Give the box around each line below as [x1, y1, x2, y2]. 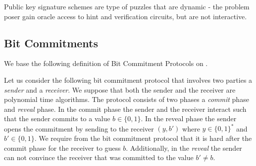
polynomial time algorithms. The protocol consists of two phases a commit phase [4, 94, 249, 104]
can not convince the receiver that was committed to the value [4, 152, 194, 163]
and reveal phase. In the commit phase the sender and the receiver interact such [4, 103, 247, 114]
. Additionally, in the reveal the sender [126, 142, 242, 153]
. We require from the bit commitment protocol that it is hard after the [34, 133, 252, 143]
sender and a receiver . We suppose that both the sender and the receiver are [4, 84, 236, 95]
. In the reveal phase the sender [141, 113, 237, 124]
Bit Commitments [4, 35, 99, 50]
